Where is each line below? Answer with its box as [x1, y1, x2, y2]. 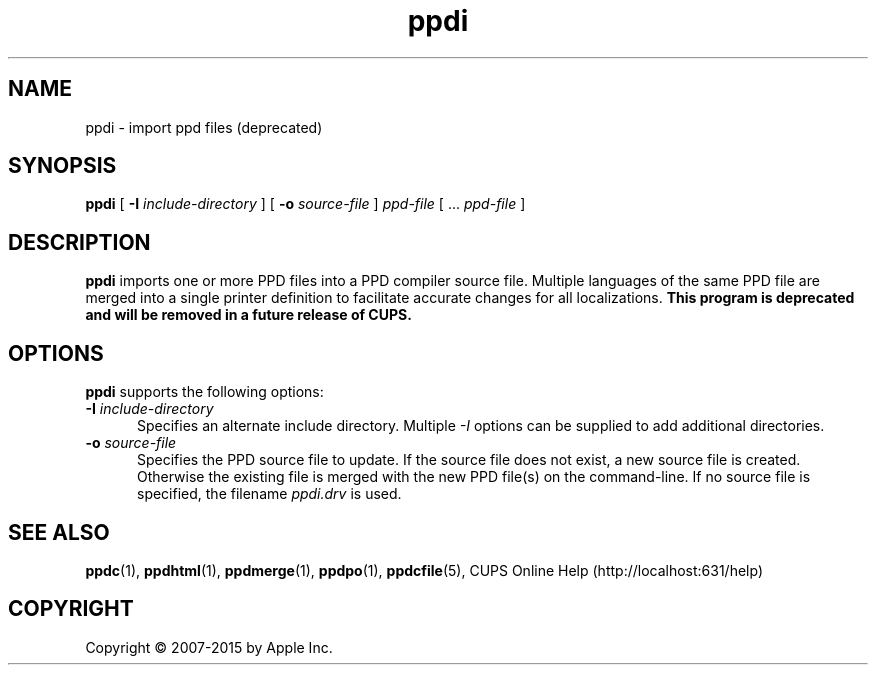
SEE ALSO [8, 519, 110, 545]
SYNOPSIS [8, 153, 117, 179]
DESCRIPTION [8, 229, 151, 255]
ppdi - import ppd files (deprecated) [85, 118, 323, 136]
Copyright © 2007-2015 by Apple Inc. [85, 638, 333, 656]
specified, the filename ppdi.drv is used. [137, 485, 402, 503]
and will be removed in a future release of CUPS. [85, 306, 412, 324]
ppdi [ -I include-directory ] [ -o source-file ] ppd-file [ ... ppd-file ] [85, 195, 526, 213]
